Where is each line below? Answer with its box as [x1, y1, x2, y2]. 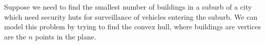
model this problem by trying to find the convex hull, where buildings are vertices [4, 21, 261, 32]
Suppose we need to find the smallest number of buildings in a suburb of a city [4, 2, 252, 12]
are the [4, 31, 26, 41]
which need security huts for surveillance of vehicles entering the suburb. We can [4, 11, 258, 22]
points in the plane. [35, 31, 96, 41]
